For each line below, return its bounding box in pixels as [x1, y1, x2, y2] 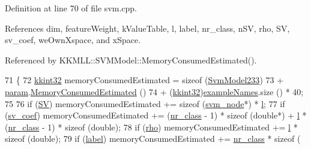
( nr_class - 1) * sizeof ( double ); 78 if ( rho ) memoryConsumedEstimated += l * [5, 120, 298, 133]
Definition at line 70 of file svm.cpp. [5, 2, 137, 14]
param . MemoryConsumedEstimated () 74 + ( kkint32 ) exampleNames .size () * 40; [5, 85, 304, 98]
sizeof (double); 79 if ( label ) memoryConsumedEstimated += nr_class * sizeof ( [5, 132, 301, 145]
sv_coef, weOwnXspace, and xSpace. [5, 34, 141, 46]
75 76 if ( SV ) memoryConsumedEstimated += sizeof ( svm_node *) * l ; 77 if [5, 97, 285, 110]
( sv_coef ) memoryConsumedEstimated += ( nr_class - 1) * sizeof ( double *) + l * [5, 109, 307, 121]
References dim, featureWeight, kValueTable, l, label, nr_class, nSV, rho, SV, [5, 22, 290, 34]
